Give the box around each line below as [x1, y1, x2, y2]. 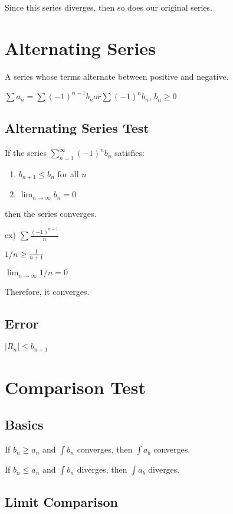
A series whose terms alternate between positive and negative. [5, 70, 229, 82]
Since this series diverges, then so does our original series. [5, 1, 212, 13]
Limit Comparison [5, 492, 118, 510]
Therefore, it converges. [5, 285, 90, 298]
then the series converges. [5, 207, 97, 219]
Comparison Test [5, 375, 146, 399]
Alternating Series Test [5, 119, 149, 137]
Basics [5, 415, 44, 434]
